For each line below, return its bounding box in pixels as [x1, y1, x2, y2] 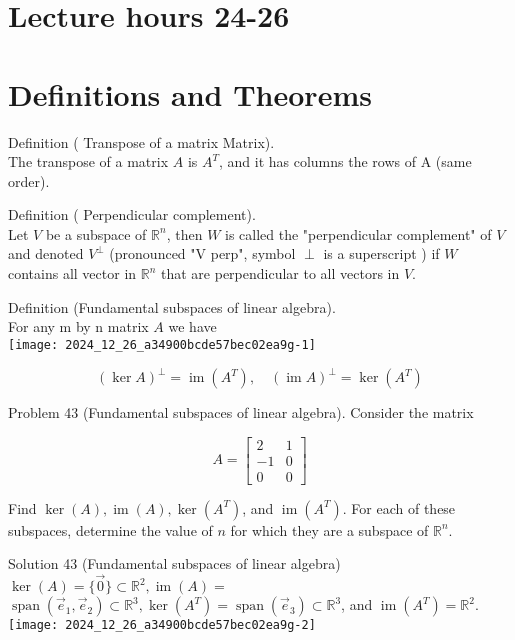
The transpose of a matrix [8, 151, 169, 172]
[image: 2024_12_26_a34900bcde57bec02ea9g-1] [8, 337, 316, 352]
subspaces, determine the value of [8, 519, 213, 540]
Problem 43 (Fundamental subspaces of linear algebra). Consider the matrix [8, 402, 474, 422]
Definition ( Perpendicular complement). [8, 204, 256, 225]
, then [166, 223, 203, 244]
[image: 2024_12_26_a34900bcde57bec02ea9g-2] [8, 618, 316, 633]
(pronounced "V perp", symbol [109, 243, 296, 264]
